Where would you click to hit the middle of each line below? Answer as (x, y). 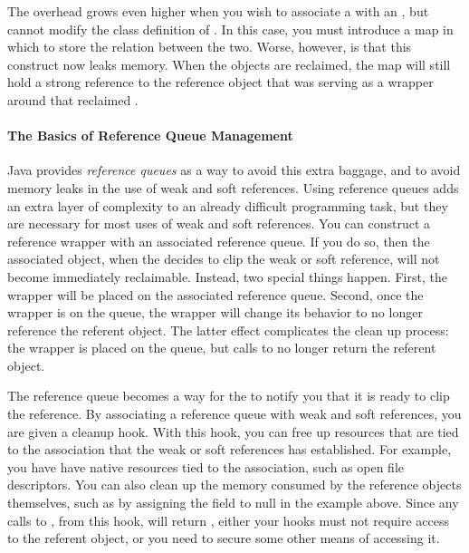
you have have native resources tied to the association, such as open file (206, 466)
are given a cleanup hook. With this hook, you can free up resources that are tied (233, 431)
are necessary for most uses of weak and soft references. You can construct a (219, 223)
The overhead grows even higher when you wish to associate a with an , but (218, 11)
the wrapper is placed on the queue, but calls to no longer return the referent (222, 348)
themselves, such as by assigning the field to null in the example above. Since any (233, 503)
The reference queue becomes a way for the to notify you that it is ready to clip (229, 396)
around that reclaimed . (73, 99)
